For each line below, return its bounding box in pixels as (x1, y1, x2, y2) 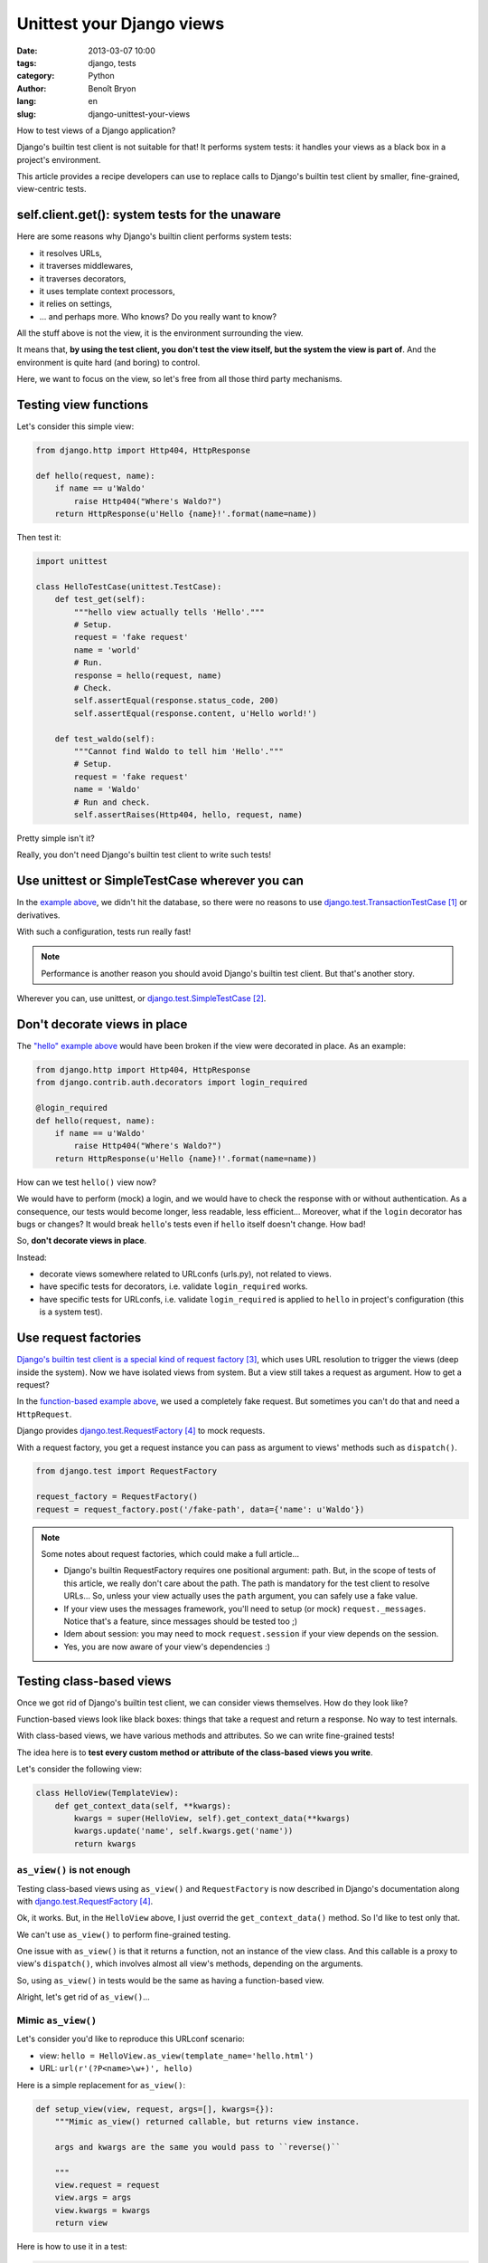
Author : (16, 82, 47, 94)
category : (16, 71, 55, 81)
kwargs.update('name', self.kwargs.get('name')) (73, 1826, 294, 1837)
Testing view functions (16, 397, 149, 413)
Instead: (16, 1252, 47, 1263)
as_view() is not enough (16, 1864, 131, 1876)
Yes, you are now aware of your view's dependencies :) (63, 1641, 271, 1652)
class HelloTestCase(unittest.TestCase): (35, 581, 222, 592)
